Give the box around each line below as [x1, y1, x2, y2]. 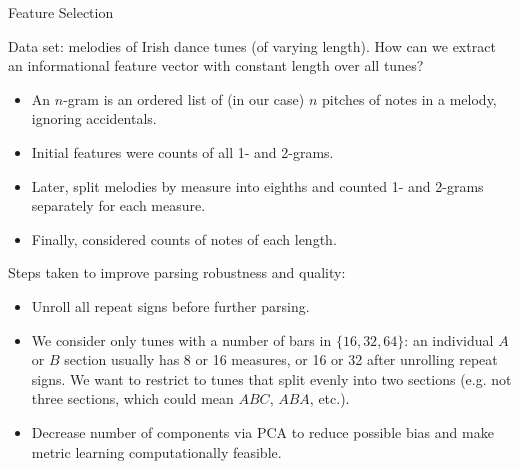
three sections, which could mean [31, 388, 234, 409]
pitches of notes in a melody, [321, 88, 497, 109]
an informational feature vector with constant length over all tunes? [8, 55, 424, 76]
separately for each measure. [31, 195, 206, 216]
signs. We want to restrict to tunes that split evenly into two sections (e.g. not [31, 368, 512, 389]
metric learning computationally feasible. [31, 441, 282, 462]
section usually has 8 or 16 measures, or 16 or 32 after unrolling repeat [64, 349, 498, 370]
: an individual [404, 329, 494, 350]
